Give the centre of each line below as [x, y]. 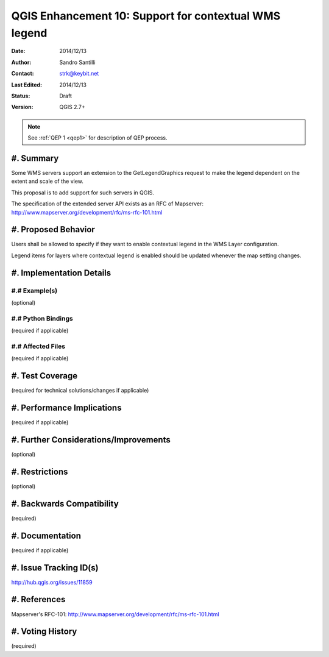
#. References [38, 599]
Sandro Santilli [77, 62]
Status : [21, 96]
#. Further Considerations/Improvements [91, 440]
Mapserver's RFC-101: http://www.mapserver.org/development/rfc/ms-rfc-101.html [115, 614]
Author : [21, 62]
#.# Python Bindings [42, 318]
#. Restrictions [40, 471]
